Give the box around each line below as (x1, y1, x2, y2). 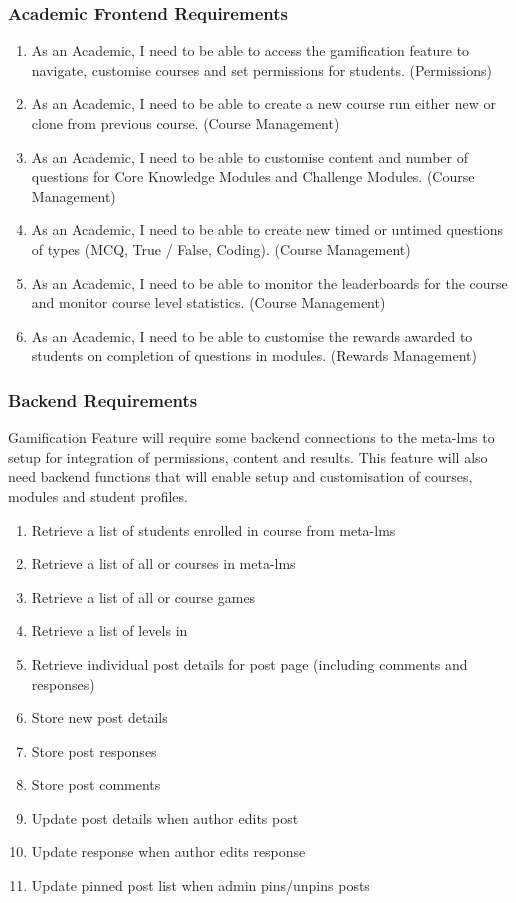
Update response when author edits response (31, 841, 306, 862)
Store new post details (31, 707, 168, 728)
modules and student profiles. (8, 485, 188, 506)
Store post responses (31, 740, 157, 761)
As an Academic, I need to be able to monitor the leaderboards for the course (31, 272, 508, 293)
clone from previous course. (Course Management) (31, 113, 340, 133)
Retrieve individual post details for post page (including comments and (31, 653, 468, 674)
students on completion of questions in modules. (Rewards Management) (31, 345, 477, 366)
